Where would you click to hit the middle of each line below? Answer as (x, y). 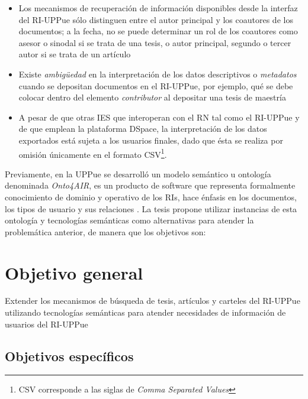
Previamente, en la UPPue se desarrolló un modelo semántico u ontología (138, 173)
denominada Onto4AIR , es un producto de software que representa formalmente (150, 185)
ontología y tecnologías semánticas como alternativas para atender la (129, 220)
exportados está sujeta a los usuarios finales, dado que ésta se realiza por (151, 140)
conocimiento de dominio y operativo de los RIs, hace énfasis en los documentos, (151, 197)
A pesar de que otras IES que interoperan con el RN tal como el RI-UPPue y (159, 117)
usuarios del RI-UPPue (46, 324)
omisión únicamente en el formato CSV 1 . (93, 153)
